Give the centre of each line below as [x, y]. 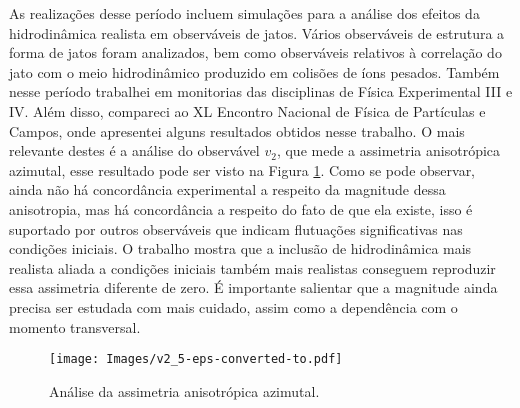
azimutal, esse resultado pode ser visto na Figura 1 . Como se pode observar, [242, 169]
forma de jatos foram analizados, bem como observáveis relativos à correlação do [255, 52]
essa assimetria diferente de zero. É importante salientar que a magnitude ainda [253, 287]
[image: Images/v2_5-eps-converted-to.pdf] [196, 359]
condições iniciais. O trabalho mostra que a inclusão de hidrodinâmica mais [240, 248]
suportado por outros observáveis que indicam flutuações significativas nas [236, 228]
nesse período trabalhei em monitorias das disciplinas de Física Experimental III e [261, 91]
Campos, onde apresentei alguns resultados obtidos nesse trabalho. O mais [237, 130]
